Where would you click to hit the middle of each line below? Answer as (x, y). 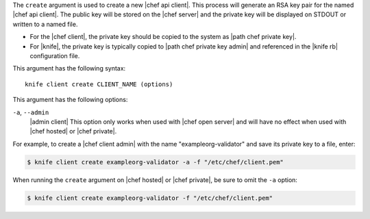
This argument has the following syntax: (69, 68)
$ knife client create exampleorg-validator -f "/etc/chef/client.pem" (150, 198)
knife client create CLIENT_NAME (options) (99, 84)
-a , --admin (31, 112)
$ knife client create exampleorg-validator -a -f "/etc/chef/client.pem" (156, 162)
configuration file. (55, 55)
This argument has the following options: (70, 100)
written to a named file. (45, 24)
